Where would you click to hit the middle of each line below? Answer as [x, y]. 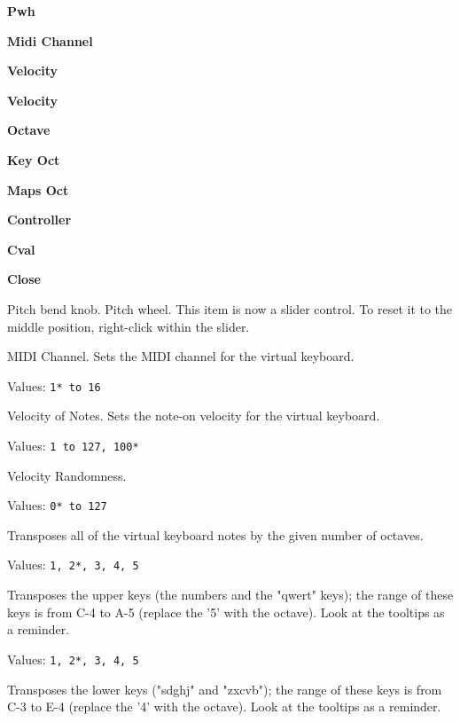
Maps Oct [38, 189]
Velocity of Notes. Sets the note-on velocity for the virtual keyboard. [194, 416]
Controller [39, 220]
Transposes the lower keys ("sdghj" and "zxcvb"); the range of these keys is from [225, 689]
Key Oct [34, 159]
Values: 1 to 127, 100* [73, 445]
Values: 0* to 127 [57, 505]
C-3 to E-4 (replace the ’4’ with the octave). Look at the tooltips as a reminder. [224, 706]
